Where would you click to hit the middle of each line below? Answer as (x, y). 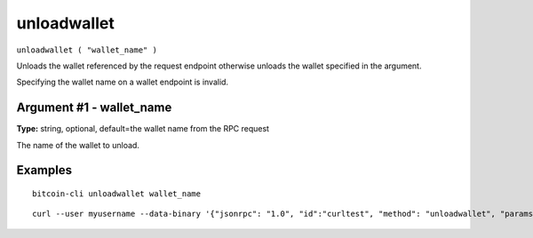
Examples (44, 170)
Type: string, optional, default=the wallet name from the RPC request (143, 129)
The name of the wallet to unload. (78, 145)
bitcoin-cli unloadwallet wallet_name (117, 194)
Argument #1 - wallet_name (94, 108)
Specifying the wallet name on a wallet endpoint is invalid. (123, 82)
